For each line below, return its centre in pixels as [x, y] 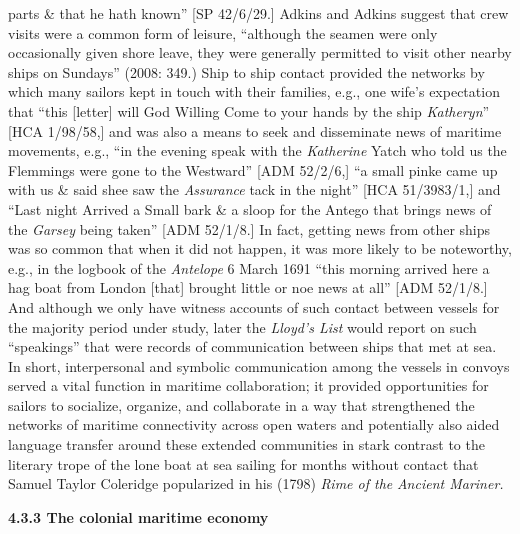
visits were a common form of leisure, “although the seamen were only [223, 32]
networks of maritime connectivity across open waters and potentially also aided [254, 424]
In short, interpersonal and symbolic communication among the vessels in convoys [259, 365]
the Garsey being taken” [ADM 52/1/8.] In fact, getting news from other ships [249, 228]
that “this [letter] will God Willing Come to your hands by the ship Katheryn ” [249, 110]
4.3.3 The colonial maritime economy [138, 516]
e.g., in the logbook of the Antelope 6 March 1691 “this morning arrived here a [249, 267]
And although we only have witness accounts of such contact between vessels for [254, 306]
